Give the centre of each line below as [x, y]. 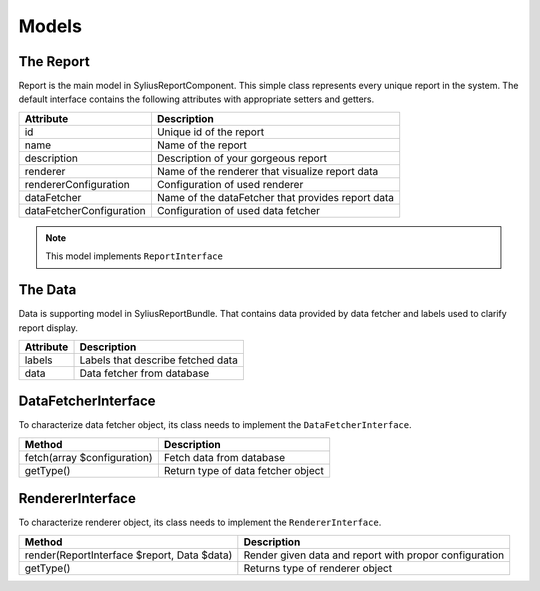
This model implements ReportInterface [134, 256]
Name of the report [201, 145]
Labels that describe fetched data [159, 360]
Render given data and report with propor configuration [374, 555]
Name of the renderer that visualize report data [267, 171]
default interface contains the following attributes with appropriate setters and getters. [196, 99]
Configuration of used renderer [230, 184]
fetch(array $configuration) [89, 457]
